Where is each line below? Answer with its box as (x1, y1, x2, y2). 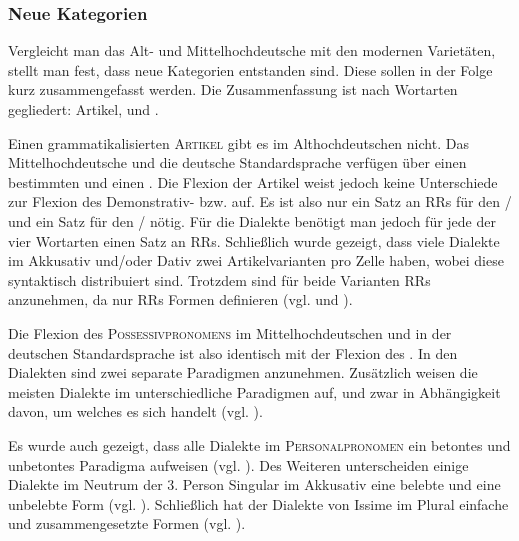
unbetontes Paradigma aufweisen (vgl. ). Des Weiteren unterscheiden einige (8, 454, 469, 475)
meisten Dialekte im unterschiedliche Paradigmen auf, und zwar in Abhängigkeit (8, 381, 501, 402)
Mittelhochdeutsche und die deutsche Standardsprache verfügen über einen (8, 152, 467, 173)
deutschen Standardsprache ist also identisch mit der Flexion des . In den (8, 342, 458, 363)
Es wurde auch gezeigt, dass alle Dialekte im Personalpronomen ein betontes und (8, 434, 511, 455)
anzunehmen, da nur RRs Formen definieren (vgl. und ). (8, 289, 353, 310)
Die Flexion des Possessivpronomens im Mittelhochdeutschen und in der (8, 322, 452, 343)
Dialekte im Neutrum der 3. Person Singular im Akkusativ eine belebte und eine (8, 474, 501, 495)
